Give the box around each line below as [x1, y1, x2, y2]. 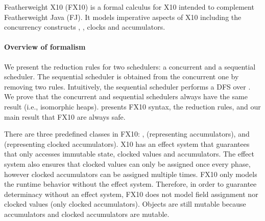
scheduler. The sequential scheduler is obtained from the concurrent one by [4, 71, 239, 82]
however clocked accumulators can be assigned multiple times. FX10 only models [4, 168, 257, 179]
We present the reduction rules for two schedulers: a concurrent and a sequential [4, 61, 256, 72]
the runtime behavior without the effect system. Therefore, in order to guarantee [4, 179, 257, 189]
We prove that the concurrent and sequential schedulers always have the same [4, 91, 248, 102]
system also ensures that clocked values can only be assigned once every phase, [4, 158, 251, 169]
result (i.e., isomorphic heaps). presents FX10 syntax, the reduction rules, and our [4, 101, 261, 112]
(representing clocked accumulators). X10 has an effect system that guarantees [4, 138, 250, 149]
